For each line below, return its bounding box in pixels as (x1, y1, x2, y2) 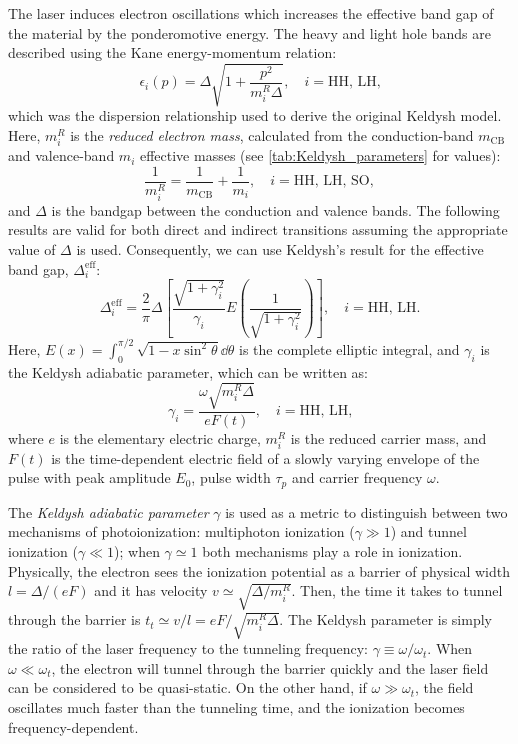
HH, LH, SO (293, 174, 370, 189)
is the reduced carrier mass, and (290, 427, 487, 448)
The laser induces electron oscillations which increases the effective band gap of (8, 3, 494, 23)
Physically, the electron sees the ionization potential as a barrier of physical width (8, 560, 511, 581)
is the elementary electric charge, (59, 427, 261, 448)
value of (8, 239, 56, 259)
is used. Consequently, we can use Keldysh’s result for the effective (76, 239, 484, 259)
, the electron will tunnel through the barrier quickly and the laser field (51, 657, 489, 678)
